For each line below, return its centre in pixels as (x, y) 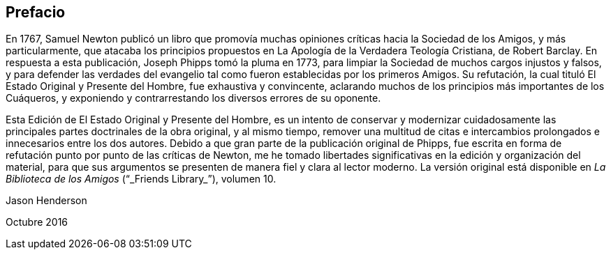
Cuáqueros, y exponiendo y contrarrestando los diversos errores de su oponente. (193, 98)
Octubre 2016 (37, 222)
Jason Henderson (46, 201)
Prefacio (36, 12)
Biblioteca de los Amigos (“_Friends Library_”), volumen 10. (141, 179)
